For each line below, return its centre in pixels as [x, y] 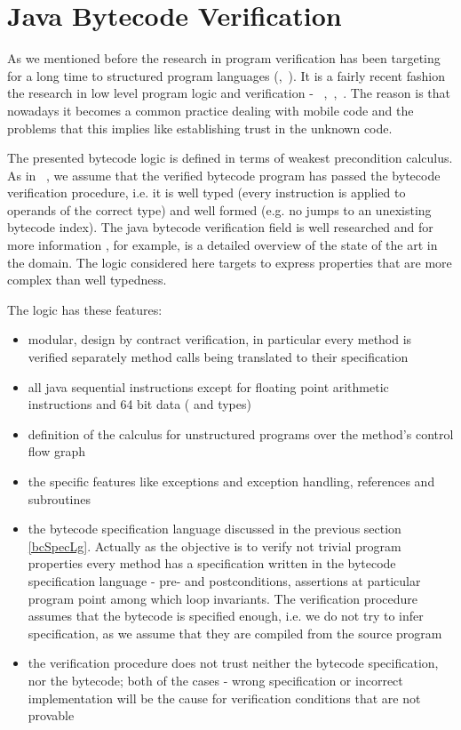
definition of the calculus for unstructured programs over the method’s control [241, 433]
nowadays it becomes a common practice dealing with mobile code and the [211, 110]
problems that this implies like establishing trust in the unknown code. [200, 128]
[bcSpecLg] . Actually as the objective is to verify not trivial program [215, 545]
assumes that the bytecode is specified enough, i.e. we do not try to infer [226, 616]
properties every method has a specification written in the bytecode [212, 563]
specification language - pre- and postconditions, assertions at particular [224, 580]
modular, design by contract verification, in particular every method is [220, 339]
